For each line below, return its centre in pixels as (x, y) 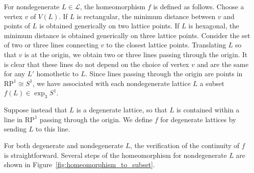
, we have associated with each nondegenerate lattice (112, 83)
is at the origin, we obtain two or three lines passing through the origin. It (136, 54)
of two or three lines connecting (51, 45)
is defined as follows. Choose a (199, 6)
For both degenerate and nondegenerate (64, 145)
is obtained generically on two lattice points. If (109, 26)
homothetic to (58, 74)
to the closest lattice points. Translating (166, 45)
